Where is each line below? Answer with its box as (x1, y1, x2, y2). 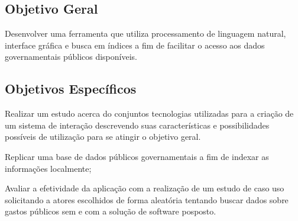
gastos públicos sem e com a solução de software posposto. (5, 205, 216, 217)
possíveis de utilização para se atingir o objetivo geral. (5, 130, 201, 143)
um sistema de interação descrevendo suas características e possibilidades (5, 118, 270, 131)
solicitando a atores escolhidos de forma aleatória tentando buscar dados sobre (5, 193, 289, 206)
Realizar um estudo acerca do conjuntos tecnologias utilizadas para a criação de (5, 107, 294, 120)
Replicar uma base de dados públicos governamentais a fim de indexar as (5, 150, 269, 162)
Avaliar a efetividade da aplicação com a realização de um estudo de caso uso (5, 182, 284, 194)
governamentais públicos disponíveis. (5, 50, 137, 63)
